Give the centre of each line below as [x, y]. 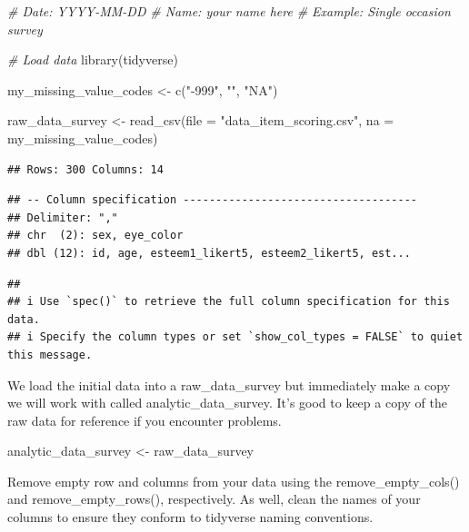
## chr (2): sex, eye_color [95, 236]
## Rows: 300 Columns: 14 [85, 169]
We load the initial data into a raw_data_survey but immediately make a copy [229, 384]
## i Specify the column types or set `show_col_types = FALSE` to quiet [235, 337]
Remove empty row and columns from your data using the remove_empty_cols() [234, 481]
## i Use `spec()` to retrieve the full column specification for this [229, 302]
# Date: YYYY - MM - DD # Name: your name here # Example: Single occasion [229, 11]
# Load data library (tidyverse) [93, 59]
